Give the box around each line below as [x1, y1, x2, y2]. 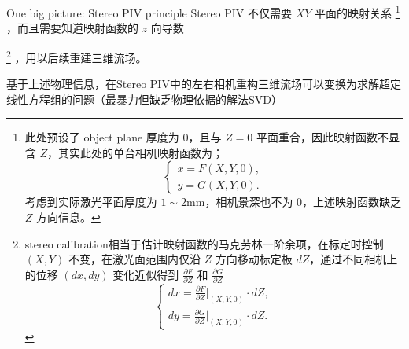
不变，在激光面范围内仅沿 [68, 251, 201, 267]
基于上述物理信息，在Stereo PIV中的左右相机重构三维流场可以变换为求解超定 [6, 75, 401, 92]
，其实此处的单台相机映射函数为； [47, 144, 224, 160]
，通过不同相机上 [309, 251, 398, 267]
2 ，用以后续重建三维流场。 [6, 46, 147, 65]
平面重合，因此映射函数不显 [256, 129, 400, 145]
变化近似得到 [112, 266, 179, 282]
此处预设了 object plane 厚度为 [24, 129, 179, 145]
